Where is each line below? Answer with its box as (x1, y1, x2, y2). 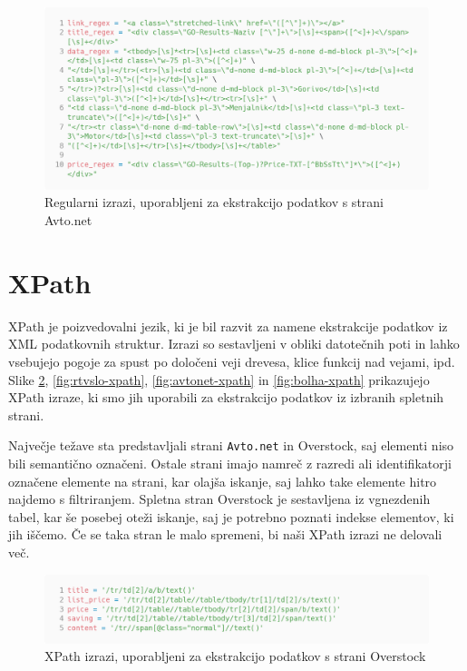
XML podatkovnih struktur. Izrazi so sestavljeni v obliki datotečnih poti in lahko (8, 334, 460, 353)
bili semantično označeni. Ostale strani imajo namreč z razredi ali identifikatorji (8, 453, 452, 472)
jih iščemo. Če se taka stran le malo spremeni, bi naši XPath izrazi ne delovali (8, 525, 443, 544)
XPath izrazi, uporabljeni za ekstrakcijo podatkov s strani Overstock (44, 646, 426, 666)
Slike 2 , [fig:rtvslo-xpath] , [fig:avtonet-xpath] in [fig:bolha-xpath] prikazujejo (8, 370, 430, 389)
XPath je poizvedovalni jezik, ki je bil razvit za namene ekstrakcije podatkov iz (8, 316, 448, 335)
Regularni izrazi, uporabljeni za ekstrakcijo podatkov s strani (44, 192, 384, 212)
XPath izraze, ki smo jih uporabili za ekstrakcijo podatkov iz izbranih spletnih (8, 388, 444, 407)
